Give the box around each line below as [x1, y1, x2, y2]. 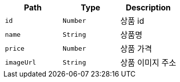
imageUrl [5, 58, 36, 66]
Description [125, 2, 171, 12]
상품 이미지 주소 [120, 58, 177, 68]
